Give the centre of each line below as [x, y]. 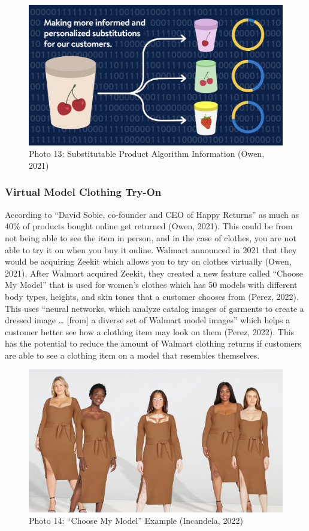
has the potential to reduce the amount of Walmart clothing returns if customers [153, 343]
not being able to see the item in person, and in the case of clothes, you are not [151, 237]
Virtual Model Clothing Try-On [83, 192]
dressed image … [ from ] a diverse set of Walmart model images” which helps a [148, 320]
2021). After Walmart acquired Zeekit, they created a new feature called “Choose [154, 273]
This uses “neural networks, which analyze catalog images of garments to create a [154, 308]
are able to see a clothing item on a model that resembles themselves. [132, 355]
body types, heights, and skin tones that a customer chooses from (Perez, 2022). [152, 296]
